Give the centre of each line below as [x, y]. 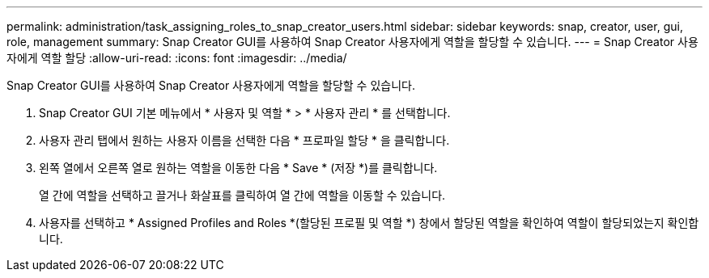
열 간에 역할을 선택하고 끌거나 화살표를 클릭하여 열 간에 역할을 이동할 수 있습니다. [242, 195]
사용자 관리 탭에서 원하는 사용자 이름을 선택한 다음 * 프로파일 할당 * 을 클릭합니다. [244, 140]
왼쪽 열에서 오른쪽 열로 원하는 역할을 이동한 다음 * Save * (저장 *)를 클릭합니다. [238, 168]
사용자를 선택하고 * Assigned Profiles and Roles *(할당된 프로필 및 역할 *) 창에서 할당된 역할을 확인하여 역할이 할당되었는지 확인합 [369, 223]
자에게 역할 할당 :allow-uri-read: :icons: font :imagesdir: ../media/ [177, 58]
